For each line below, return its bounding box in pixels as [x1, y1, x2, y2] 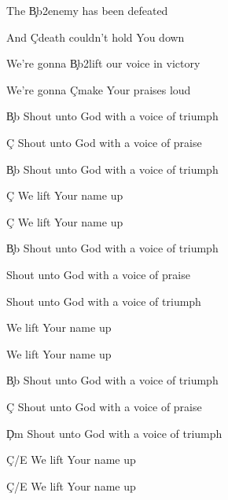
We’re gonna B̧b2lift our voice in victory [6, 55, 200, 72]
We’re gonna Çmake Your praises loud [6, 81, 191, 97]
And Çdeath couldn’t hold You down [6, 28, 185, 45]
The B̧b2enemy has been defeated [6, 2, 168, 18]
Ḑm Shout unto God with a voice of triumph [6, 425, 222, 441]
